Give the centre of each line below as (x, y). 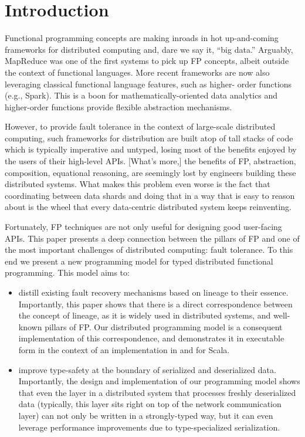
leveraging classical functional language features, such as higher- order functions (148, 84)
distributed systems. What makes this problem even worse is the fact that (138, 184)
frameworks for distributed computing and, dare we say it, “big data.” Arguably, (149, 49)
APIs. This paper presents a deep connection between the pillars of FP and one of (152, 238)
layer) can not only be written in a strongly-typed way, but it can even (146, 415)
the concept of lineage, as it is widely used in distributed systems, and (145, 315)
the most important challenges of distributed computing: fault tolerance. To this (149, 250)
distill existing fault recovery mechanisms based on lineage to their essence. (153, 292)
